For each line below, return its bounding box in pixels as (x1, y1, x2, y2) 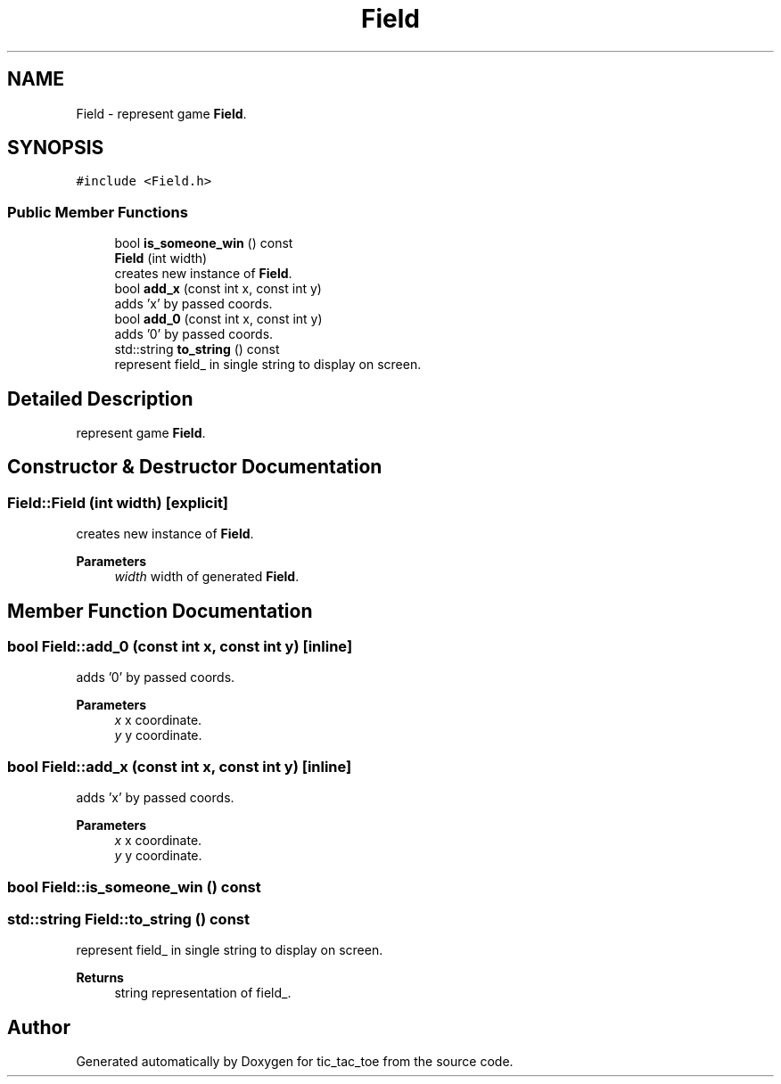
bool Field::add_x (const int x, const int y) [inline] (7, 757, 352, 776)
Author (7, 1015, 70, 1039)
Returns (76, 970, 124, 986)
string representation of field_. (114, 985, 292, 1001)
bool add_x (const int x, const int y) (114, 281, 322, 297)
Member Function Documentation (7, 599, 313, 622)
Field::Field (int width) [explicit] (7, 493, 229, 512)
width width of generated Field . (114, 569, 300, 585)
